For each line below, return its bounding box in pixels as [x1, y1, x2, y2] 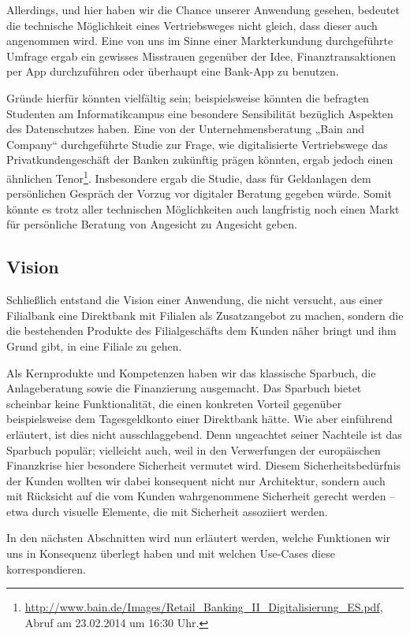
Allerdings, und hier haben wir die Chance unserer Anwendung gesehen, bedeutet [6, 2, 401, 17]
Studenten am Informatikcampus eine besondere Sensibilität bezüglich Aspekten [6, 105, 393, 121]
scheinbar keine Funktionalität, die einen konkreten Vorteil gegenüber [6, 395, 342, 411]
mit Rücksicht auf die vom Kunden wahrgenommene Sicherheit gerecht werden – [6, 488, 396, 504]
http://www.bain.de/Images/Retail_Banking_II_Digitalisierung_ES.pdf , [24, 599, 383, 615]
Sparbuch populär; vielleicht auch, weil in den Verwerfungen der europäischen [6, 441, 381, 458]
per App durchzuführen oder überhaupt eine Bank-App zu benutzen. [6, 63, 339, 80]
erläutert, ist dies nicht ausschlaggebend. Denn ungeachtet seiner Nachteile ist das [6, 425, 402, 442]
